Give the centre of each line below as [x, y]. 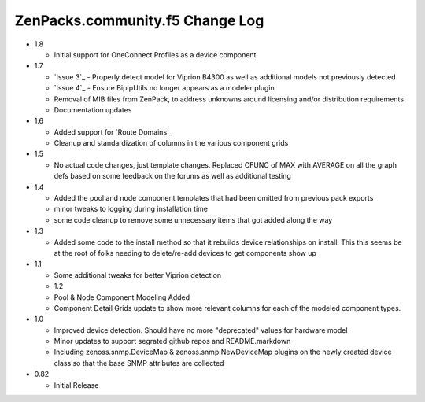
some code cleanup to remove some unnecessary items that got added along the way [193, 219]
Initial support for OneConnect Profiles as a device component [155, 54]
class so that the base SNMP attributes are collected [139, 363]
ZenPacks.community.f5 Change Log [139, 20]
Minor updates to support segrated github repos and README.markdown [172, 341]
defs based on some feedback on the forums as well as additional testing [172, 176]
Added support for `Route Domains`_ [113, 132]
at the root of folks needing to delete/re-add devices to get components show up [185, 253]
